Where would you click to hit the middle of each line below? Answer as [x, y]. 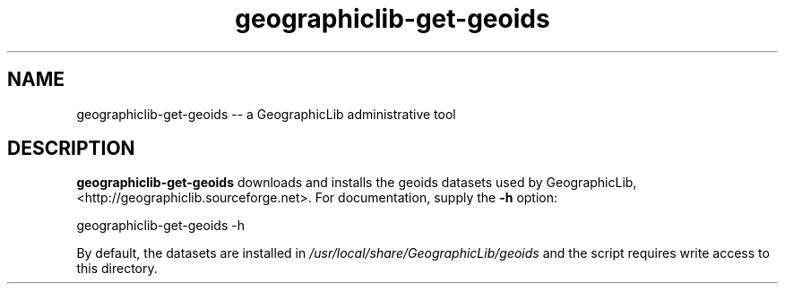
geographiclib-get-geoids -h [160, 226]
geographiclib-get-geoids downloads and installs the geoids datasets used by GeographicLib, [357, 183]
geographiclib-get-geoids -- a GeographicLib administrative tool [266, 114]
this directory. [117, 269]
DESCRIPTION [71, 149]
